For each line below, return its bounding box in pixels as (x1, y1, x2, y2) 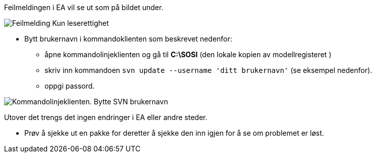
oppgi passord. (45, 82, 95, 90)
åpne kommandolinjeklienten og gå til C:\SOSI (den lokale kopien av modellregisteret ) (45, 50, 331, 59)
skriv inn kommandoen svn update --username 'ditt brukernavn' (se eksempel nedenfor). (45, 66, 372, 74)
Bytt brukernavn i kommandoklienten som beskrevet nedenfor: (24, 34, 232, 43)
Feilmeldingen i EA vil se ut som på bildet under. (4, 3, 163, 12)
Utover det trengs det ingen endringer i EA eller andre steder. (4, 113, 207, 122)
